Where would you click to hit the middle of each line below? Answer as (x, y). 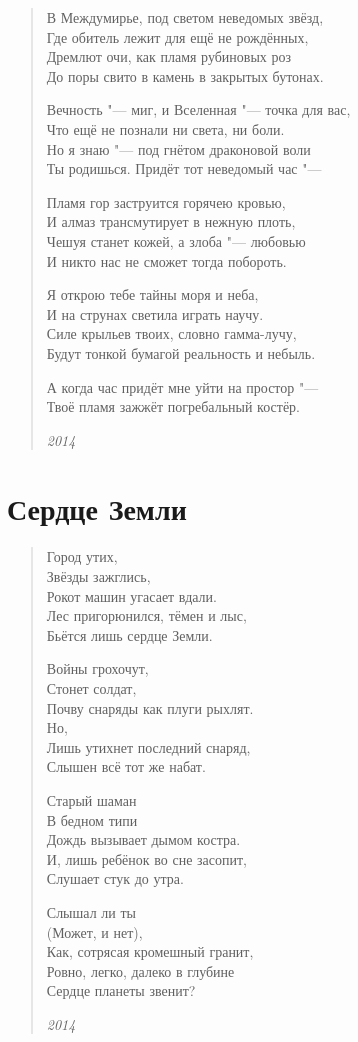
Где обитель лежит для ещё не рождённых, (177, 36)
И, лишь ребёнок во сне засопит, (146, 858)
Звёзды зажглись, (98, 576)
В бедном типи (92, 819)
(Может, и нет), (94, 931)
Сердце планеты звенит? (121, 990)
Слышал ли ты (91, 911)
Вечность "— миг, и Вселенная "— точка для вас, (198, 109)
